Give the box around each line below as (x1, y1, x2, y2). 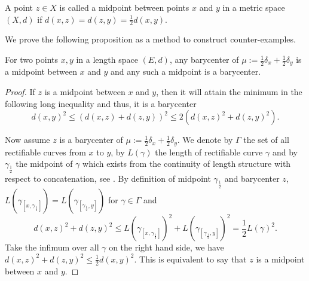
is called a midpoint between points (59, 1, 189, 13)
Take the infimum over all (5, 241, 99, 253)
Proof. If (5, 85, 35, 98)
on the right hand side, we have (109, 241, 224, 253)
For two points (5, 53, 58, 66)
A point (5, 1, 33, 13)
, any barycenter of (169, 53, 239, 66)
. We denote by (177, 133, 233, 146)
